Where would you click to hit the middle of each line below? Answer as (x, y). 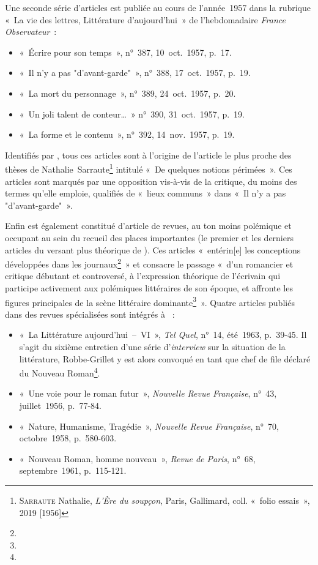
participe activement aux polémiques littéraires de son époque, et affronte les (149, 288)
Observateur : (31, 32)
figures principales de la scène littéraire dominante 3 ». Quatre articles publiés (150, 301)
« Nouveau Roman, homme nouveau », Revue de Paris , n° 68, (137, 458)
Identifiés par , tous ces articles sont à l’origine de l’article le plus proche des (148, 155)
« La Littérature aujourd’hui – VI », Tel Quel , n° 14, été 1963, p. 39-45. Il (163, 335)
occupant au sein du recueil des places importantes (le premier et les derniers (149, 237)
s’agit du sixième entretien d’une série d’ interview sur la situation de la (152, 347)
